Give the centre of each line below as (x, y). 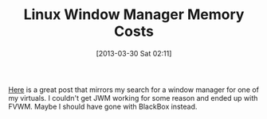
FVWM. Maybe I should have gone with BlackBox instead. (103, 106)
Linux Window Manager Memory (134, 15)
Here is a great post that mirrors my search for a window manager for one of (133, 90)
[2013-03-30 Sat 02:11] (134, 53)
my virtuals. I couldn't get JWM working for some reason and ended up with (133, 98)
